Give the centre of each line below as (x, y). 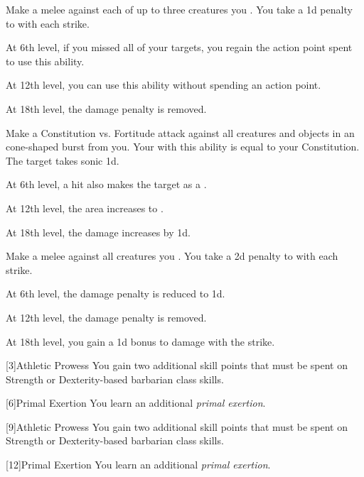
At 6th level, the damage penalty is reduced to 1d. (116, 294)
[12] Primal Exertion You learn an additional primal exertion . (138, 465)
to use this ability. (45, 61)
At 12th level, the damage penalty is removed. (106, 317)
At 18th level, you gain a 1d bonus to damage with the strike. (140, 341)
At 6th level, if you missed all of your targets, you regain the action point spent (179, 47)
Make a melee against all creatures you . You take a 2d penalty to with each (172, 256)
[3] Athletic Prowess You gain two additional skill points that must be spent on (177, 365)
